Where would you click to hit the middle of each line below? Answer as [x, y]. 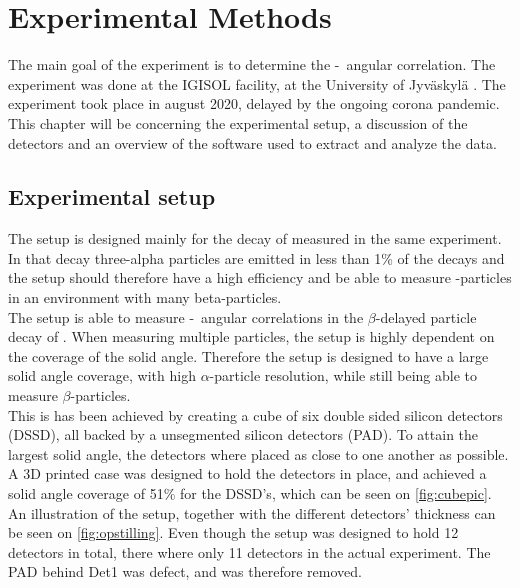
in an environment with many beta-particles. [145, 297]
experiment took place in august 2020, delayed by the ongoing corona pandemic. [254, 103]
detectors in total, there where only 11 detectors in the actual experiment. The [249, 551]
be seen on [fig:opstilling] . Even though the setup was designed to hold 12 [233, 532]
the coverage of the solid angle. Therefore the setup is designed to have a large [248, 355]
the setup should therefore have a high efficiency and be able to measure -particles [260, 277]
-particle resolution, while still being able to [343, 375]
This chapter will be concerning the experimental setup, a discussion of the [238, 122]
